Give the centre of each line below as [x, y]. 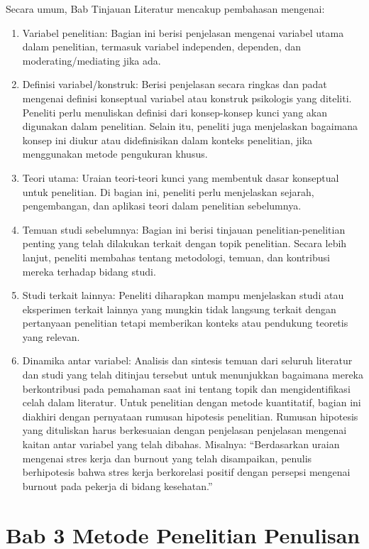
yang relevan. [51, 336]
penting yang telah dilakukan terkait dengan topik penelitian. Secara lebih [184, 243]
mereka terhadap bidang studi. [89, 271]
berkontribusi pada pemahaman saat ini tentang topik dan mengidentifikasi [186, 388]
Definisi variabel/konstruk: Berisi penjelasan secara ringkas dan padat [175, 84]
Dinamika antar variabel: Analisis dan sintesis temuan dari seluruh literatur [187, 360]
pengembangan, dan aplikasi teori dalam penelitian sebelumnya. [162, 206]
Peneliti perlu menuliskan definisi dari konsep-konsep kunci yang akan [175, 112]
